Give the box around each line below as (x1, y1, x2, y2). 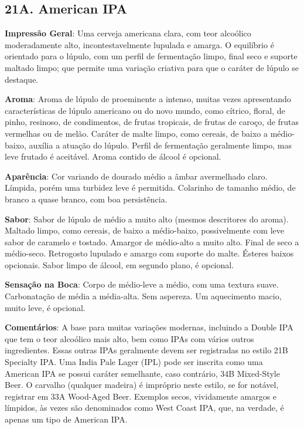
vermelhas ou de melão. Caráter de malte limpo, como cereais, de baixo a (5, 127, 268, 139)
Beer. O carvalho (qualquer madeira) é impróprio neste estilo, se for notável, (5, 379, 279, 391)
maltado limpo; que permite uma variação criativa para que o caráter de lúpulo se (5, 61, 299, 73)
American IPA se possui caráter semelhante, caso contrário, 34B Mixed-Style (5, 367, 280, 379)
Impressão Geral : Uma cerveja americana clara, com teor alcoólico (5, 27, 251, 39)
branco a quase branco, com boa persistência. (5, 192, 168, 205)
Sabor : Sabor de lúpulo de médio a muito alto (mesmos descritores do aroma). (5, 212, 289, 225)
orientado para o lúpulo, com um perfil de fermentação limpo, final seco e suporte (5, 50, 298, 62)
